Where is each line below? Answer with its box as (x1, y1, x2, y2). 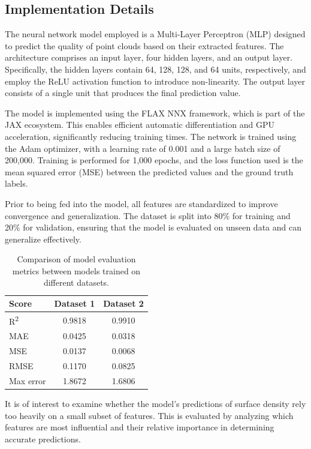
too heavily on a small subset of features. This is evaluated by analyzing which (5, 409, 294, 421)
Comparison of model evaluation (17, 253, 136, 265)
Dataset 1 (54, 297, 95, 310)
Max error (9, 374, 46, 387)
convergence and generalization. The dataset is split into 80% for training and (5, 209, 291, 221)
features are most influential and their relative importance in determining (5, 421, 274, 433)
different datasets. (43, 276, 109, 289)
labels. (5, 177, 28, 190)
